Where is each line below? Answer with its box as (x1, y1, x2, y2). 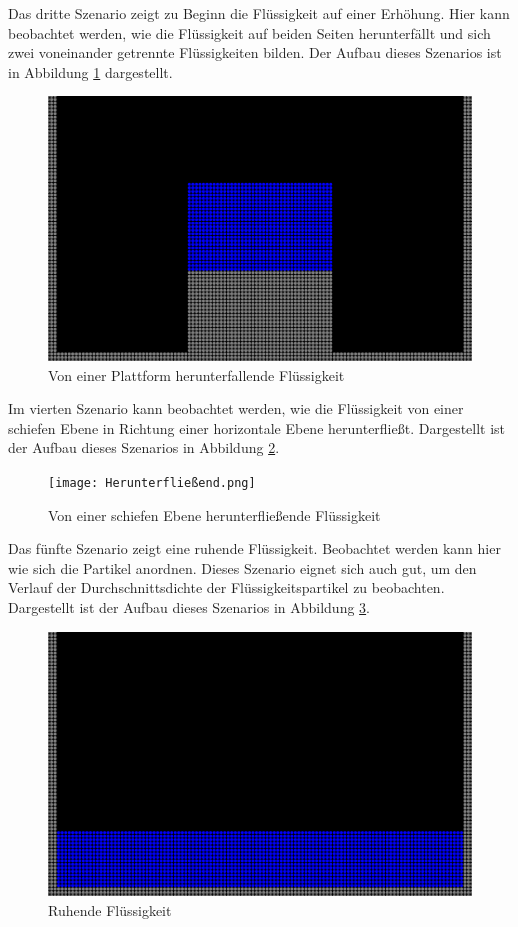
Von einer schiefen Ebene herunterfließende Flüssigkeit (48, 504, 381, 525)
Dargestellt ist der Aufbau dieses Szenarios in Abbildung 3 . (8, 596, 371, 617)
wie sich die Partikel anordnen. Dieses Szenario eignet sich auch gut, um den (8, 557, 477, 578)
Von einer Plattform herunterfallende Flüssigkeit (48, 364, 345, 385)
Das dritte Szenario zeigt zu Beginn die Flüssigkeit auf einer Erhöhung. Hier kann (8, 3, 510, 23)
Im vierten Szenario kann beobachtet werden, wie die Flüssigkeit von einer (8, 398, 464, 419)
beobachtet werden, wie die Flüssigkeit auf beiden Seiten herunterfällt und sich (8, 22, 491, 43)
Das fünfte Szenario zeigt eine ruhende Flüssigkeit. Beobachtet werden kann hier (8, 538, 501, 559)
